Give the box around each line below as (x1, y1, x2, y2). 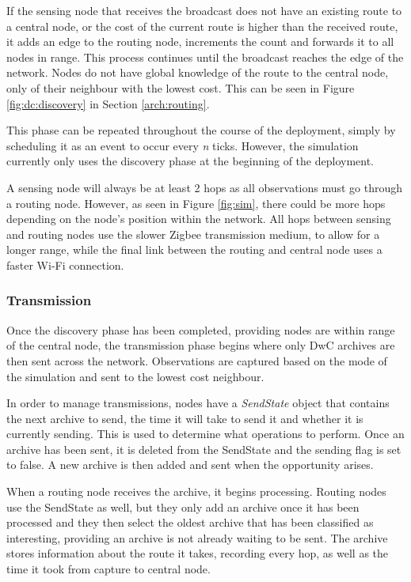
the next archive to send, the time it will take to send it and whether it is (6, 410, 363, 426)
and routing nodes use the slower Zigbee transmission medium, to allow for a (6, 225, 380, 242)
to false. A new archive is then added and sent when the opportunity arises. (6, 456, 374, 473)
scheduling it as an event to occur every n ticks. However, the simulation (6, 137, 359, 153)
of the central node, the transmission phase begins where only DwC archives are (6, 337, 395, 353)
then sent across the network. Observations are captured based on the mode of (6, 352, 387, 368)
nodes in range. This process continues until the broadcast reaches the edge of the (6, 48, 404, 65)
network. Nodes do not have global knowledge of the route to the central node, (6, 64, 389, 81)
